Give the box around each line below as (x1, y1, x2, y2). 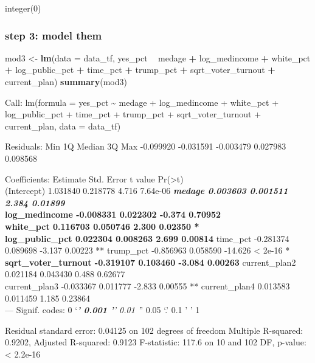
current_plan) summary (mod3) (5, 75, 127, 88)
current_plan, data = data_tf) (5, 119, 121, 132)
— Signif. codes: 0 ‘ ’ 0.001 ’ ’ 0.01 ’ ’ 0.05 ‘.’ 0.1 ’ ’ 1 (5, 303, 200, 316)
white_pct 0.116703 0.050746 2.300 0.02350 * (5, 220, 199, 232)
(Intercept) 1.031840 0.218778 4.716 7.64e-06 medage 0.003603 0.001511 (5, 184, 288, 197)
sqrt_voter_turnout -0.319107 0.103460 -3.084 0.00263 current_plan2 (5, 255, 296, 268)
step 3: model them (5, 27, 102, 43)
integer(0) (5, 2, 41, 14)
